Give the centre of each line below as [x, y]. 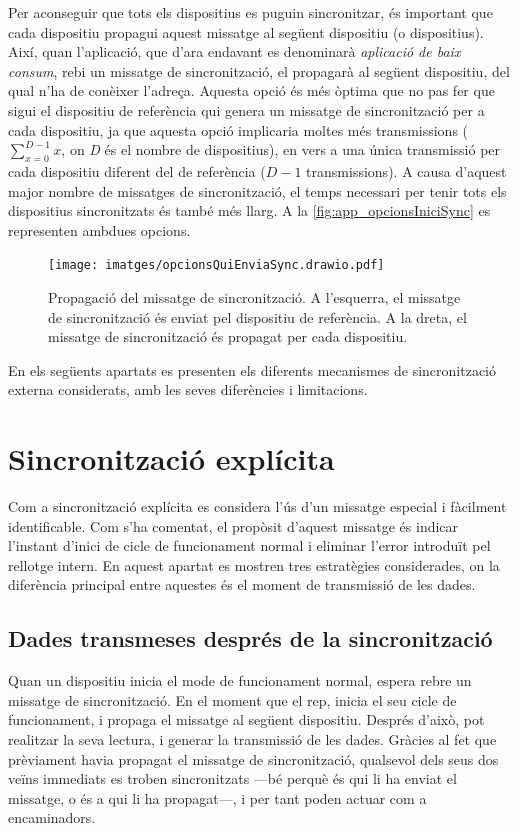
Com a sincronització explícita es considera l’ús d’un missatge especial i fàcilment [257, 506]
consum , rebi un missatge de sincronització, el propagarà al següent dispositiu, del [259, 70]
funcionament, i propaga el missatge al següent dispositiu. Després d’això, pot [246, 719]
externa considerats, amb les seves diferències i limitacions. [188, 389]
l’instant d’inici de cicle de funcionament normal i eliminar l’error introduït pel [249, 545]
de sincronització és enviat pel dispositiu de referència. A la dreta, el [257, 316]
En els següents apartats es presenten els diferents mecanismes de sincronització [252, 369]
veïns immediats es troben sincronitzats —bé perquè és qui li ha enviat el [232, 778]
